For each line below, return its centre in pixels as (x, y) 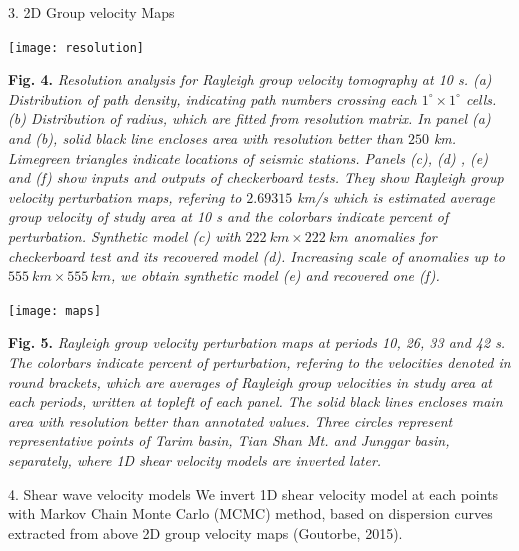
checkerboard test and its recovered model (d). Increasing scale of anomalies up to (256, 255)
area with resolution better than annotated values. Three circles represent (230, 420)
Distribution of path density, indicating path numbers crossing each (212, 98)
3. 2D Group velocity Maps (91, 12)
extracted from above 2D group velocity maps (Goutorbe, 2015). (205, 532)
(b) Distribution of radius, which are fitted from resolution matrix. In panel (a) (249, 118)
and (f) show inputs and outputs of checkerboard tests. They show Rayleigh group (256, 177)
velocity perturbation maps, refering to (125, 196)
